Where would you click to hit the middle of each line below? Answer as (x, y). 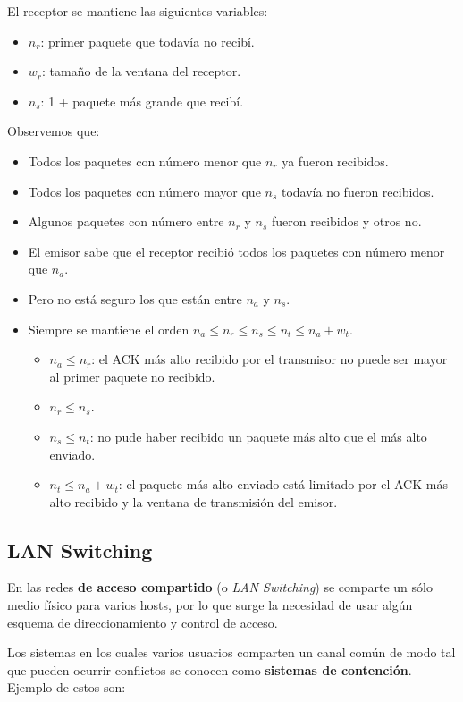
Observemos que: (54, 131)
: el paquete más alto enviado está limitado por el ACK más (283, 484)
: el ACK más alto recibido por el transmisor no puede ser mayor (269, 359)
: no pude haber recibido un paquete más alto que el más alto (258, 436)
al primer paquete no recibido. (132, 376)
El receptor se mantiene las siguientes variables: (138, 11)
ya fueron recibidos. (335, 161)
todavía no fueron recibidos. (358, 191)
